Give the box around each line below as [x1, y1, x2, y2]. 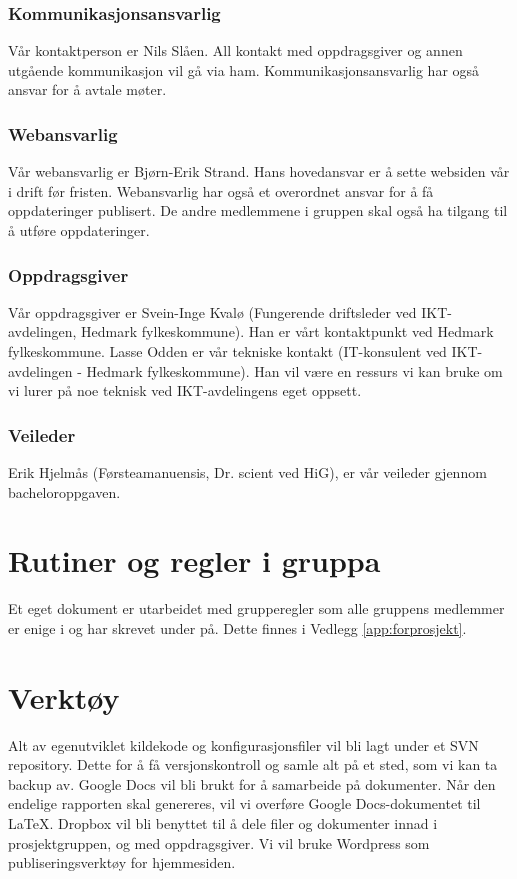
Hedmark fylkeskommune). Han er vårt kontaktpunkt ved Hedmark [81, 321, 494, 342]
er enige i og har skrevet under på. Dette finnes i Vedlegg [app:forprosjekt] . [8, 617, 467, 638]
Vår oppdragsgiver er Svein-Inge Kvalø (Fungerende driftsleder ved [8, 301, 417, 322]
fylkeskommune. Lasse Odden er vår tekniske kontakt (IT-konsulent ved [8, 341, 447, 361]
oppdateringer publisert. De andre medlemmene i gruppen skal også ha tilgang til [8, 200, 508, 221]
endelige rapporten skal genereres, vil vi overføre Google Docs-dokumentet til [8, 793, 481, 814]
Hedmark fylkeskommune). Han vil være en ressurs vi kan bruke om [86, 360, 503, 381]
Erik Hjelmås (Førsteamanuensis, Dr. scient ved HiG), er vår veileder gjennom [8, 462, 487, 482]
